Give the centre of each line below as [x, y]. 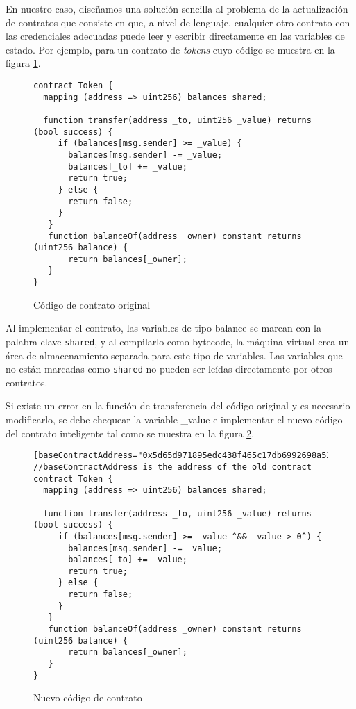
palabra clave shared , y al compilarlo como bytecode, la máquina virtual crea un [178, 341]
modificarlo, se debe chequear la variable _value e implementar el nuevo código [174, 419]
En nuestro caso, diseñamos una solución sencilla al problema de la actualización [177, 8]
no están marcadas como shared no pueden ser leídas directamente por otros [169, 369]
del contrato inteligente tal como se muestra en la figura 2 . [130, 433]
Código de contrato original [92, 304]
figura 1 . [23, 63]
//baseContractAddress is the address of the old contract [172, 467]
